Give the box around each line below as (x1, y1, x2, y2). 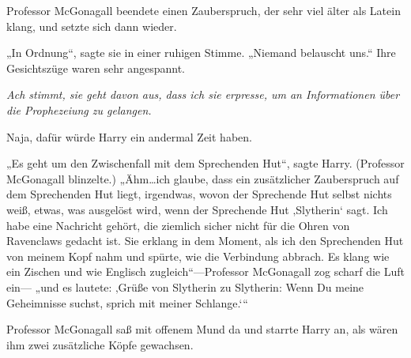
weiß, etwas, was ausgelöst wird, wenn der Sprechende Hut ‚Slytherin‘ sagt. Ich (6, 201, 388, 217)
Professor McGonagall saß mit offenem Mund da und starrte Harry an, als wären (6, 321, 398, 337)
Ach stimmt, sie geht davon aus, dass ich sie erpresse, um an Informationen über (6, 86, 400, 103)
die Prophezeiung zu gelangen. (6, 101, 152, 118)
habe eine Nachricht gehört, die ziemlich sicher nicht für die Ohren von (6, 217, 350, 233)
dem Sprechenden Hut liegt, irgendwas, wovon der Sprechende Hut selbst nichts (6, 186, 392, 202)
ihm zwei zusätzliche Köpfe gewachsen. (6, 336, 194, 352)
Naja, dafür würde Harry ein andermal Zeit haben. (6, 128, 252, 145)
